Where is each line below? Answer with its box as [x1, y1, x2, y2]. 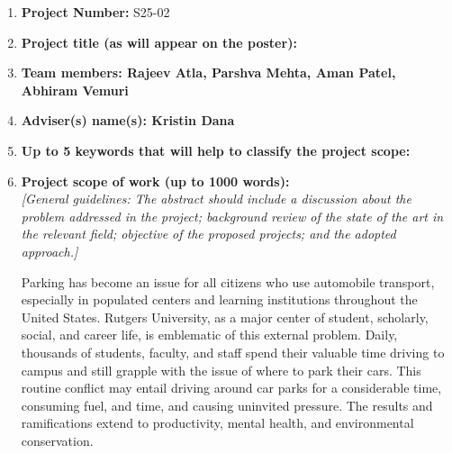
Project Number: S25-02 [21, 3, 170, 21]
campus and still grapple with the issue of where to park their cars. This [21, 360, 421, 379]
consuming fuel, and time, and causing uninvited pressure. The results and [21, 395, 433, 414]
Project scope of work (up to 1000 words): [21, 171, 290, 190]
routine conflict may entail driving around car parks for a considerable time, [21, 378, 442, 397]
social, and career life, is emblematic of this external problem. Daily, [21, 325, 398, 344]
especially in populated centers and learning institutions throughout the [21, 290, 418, 309]
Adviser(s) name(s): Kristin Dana [21, 111, 235, 130]
